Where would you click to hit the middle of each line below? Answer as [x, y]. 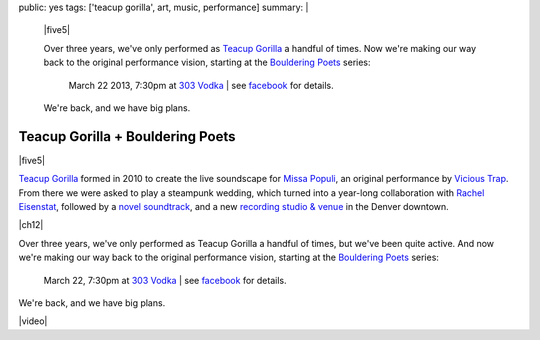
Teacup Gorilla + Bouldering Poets [127, 136]
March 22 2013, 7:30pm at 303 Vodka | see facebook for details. [201, 85]
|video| [33, 321]
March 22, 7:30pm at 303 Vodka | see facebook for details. [165, 280]
